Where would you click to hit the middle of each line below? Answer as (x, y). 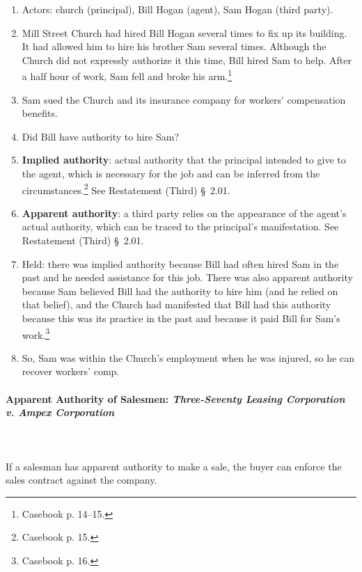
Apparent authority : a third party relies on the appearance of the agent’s (184, 213)
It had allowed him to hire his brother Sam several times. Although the (174, 46)
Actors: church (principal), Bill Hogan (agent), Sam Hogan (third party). (178, 9)
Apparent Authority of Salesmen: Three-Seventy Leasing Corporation (175, 398)
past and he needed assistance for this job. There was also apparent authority (187, 277)
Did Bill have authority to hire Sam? (101, 136)
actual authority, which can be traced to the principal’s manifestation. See (180, 227)
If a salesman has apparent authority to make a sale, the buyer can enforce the (174, 466)
